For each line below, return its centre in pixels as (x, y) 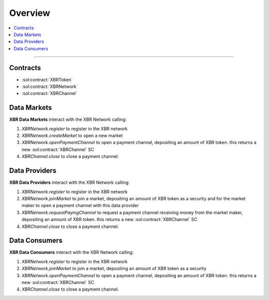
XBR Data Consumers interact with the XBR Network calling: (71, 252)
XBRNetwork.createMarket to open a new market (72, 136)
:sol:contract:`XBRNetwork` (50, 86)
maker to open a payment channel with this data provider (80, 206)
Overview (30, 13)
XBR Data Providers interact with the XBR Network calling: (69, 183)
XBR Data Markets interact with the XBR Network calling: (68, 120)
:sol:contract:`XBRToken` (47, 79)
